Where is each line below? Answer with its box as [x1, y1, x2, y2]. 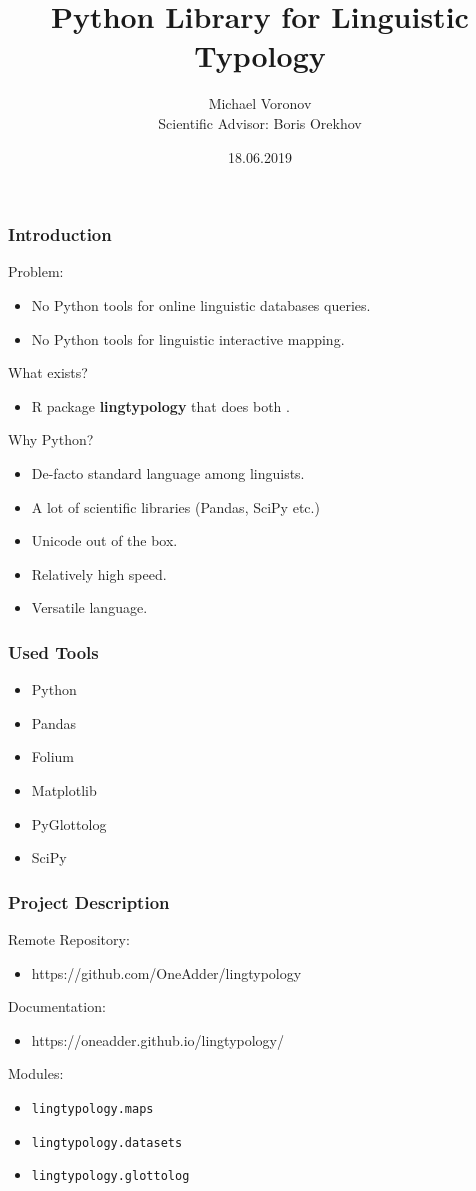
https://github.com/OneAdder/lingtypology [31, 962, 302, 983]
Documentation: [8, 996, 106, 1017]
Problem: [8, 261, 64, 282]
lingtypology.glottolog [31, 1169, 190, 1184]
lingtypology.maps [31, 1101, 154, 1116]
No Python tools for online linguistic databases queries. [31, 294, 371, 315]
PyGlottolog [31, 813, 107, 834]
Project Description [8, 889, 170, 914]
